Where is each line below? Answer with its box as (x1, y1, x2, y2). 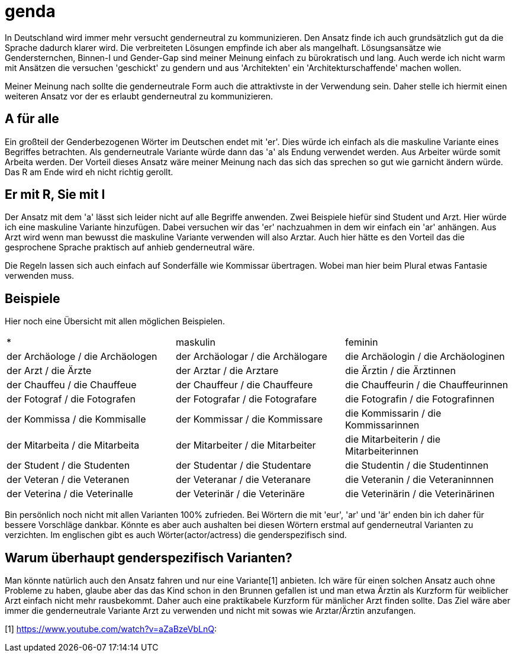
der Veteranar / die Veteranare (175, 474, 311, 486)
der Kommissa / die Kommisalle (7, 413, 146, 426)
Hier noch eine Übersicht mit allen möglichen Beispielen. (5, 316, 225, 327)
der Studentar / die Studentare (175, 459, 311, 472)
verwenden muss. (5, 270, 75, 281)
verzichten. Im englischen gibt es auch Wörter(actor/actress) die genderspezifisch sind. (5, 530, 347, 540)
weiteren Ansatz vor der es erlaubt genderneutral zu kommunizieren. (5, 91, 273, 101)
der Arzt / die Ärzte (7, 365, 92, 377)
